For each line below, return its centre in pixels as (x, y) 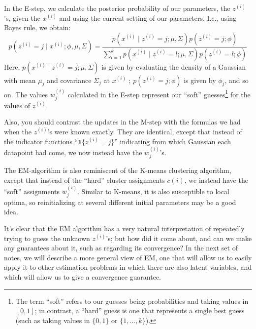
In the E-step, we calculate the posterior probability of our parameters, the (117, 8)
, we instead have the (216, 180)
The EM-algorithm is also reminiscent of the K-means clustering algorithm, (118, 170)
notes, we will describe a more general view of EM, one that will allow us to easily (128, 257)
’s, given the (22, 18)
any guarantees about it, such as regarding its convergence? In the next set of (121, 248)
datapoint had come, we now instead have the (73, 152)
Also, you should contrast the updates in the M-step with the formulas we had (122, 122)
